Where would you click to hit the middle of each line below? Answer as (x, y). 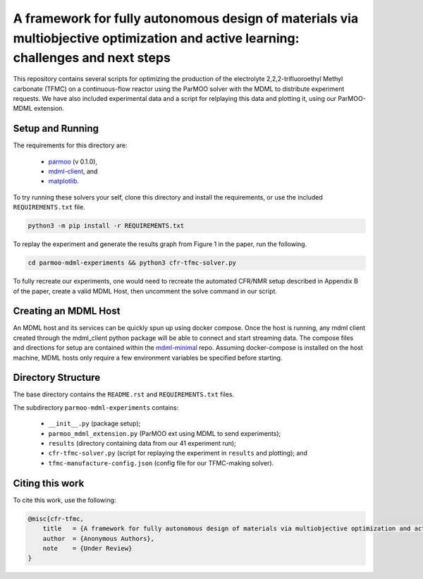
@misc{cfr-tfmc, (56, 519)
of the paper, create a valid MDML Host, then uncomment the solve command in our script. (145, 291)
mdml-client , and (73, 171)
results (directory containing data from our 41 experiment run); (142, 444)
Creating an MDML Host (67, 311)
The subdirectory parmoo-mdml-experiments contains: (96, 407)
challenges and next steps (92, 58)
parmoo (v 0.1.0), (73, 161)
